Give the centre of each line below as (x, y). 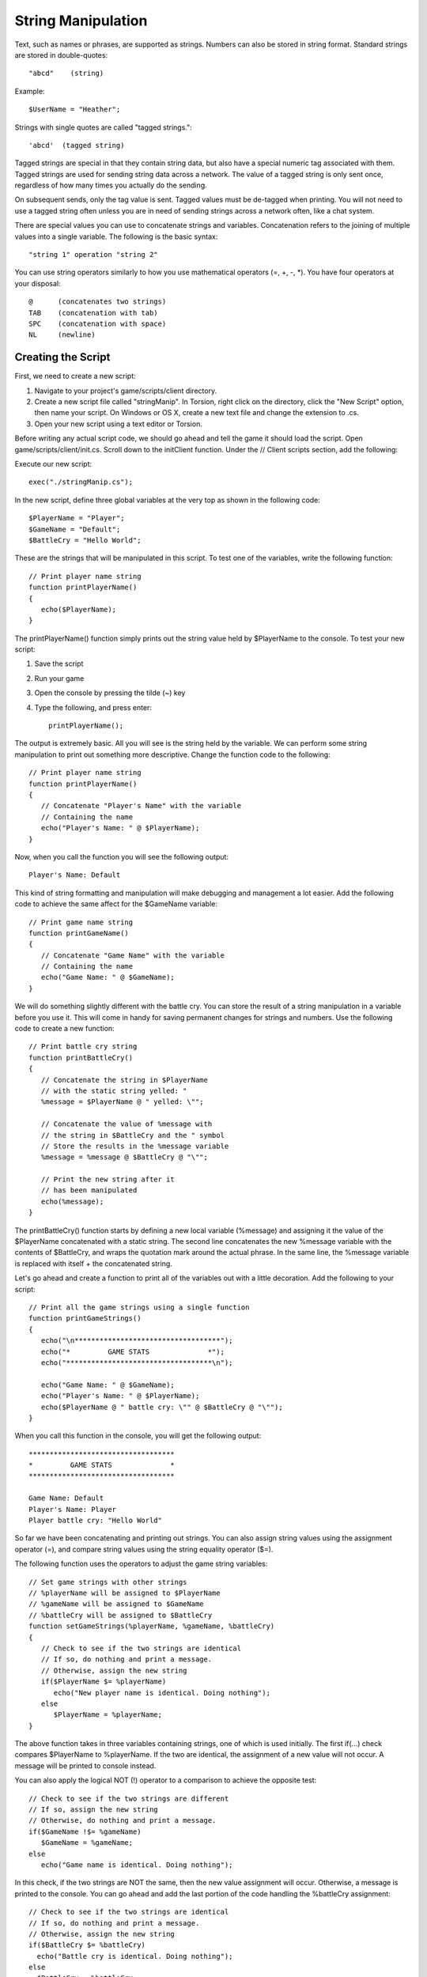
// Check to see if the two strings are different (129, 1798)
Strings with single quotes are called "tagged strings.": (104, 127)
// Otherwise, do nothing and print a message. (123, 1820)
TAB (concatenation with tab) (93, 313)
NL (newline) (62, 335)
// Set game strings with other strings (108, 1582)
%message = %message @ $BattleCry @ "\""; (125, 1157)
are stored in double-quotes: (61, 55)
